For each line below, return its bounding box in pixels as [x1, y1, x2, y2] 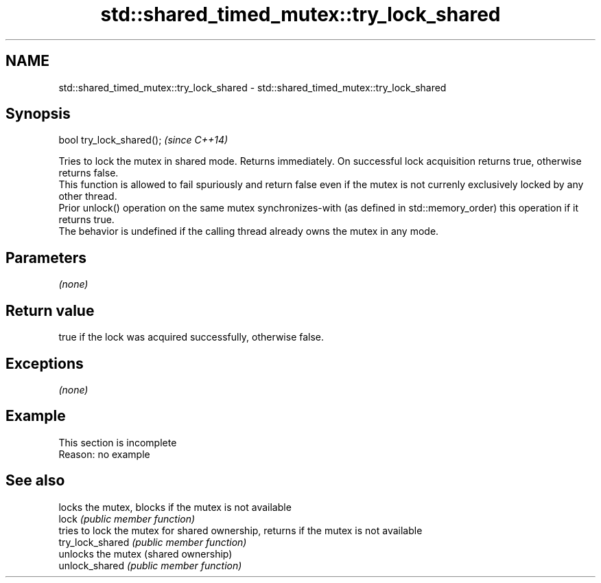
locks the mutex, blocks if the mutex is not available [58, 501, 292, 513]
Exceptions [5, 354, 84, 372]
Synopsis [5, 105, 71, 123]
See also [5, 472, 65, 490]
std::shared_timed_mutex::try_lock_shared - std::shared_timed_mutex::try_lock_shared [58, 81, 447, 93]
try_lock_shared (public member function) [58, 536, 247, 548]
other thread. [58, 190, 117, 203]
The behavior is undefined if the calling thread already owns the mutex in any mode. [58, 225, 439, 238]
